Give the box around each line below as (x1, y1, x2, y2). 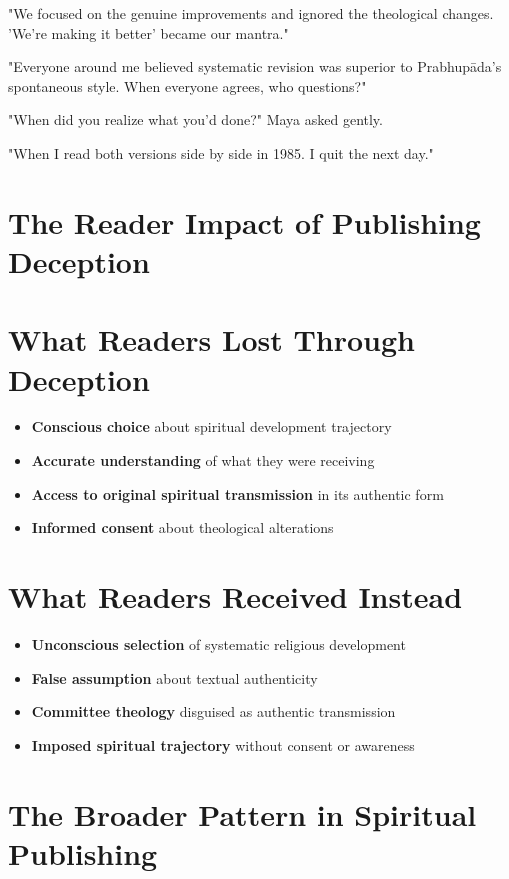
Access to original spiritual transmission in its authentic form (31, 483, 444, 504)
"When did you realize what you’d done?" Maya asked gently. (8, 109, 383, 130)
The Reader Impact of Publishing (8, 201, 481, 242)
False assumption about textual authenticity (31, 667, 318, 688)
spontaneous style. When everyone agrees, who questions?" (8, 75, 367, 96)
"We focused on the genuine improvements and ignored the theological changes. (8, 3, 494, 23)
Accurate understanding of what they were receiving (31, 450, 375, 471)
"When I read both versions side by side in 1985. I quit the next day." (8, 142, 434, 163)
